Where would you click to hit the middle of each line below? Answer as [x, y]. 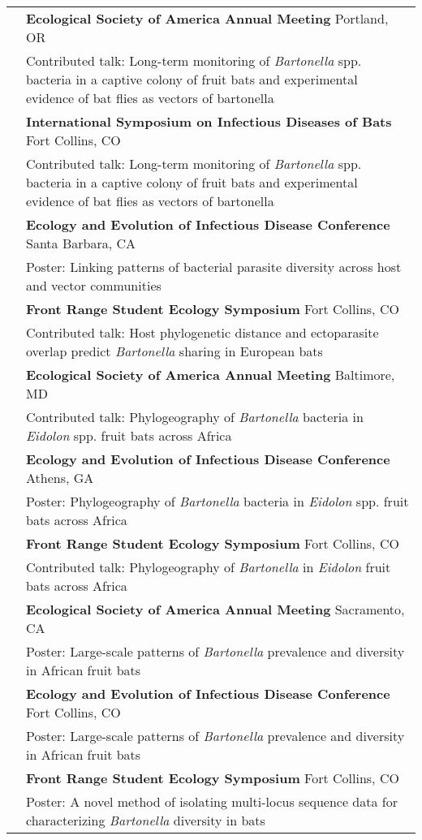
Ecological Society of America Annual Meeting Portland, [207, 18]
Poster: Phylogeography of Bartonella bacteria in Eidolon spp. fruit [217, 501]
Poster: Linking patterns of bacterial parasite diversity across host [214, 267]
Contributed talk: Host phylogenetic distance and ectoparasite [202, 332]
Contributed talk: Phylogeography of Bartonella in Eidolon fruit [209, 567]
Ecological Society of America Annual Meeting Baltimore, [211, 375]
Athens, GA [60, 478]
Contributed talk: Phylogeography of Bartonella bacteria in [195, 417]
